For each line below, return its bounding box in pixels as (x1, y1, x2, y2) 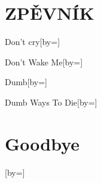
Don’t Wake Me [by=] (5, 55, 83, 68)
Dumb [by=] (5, 76, 48, 88)
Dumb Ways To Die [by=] (5, 95, 97, 108)
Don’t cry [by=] (5, 35, 60, 48)
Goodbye (5, 131, 80, 155)
